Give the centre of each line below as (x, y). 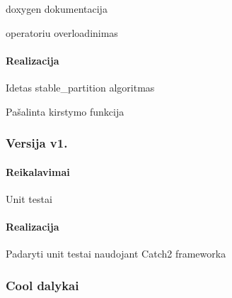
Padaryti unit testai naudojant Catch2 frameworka (116, 254)
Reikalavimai (38, 171)
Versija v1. (37, 143)
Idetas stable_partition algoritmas (80, 87)
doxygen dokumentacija (57, 9)
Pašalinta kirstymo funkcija (65, 111)
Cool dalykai (42, 285)
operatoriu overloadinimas (62, 32)
